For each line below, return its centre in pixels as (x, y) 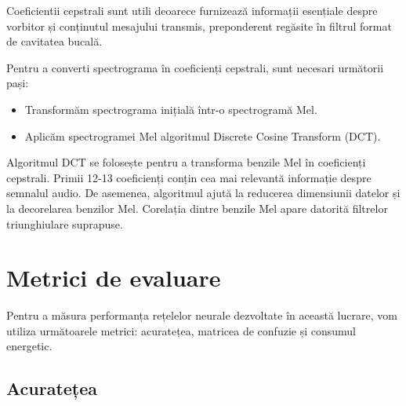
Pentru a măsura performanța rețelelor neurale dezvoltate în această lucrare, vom (202, 315)
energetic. (29, 346)
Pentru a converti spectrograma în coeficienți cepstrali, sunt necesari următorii (195, 67)
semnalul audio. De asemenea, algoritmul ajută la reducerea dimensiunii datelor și (203, 193)
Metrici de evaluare (114, 278)
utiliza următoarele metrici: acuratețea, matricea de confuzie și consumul (181, 330)
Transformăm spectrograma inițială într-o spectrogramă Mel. (171, 109)
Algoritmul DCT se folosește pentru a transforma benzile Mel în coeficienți (186, 162)
